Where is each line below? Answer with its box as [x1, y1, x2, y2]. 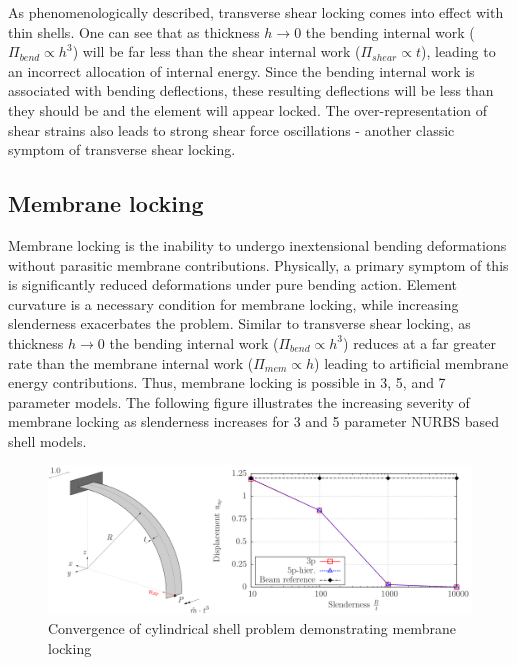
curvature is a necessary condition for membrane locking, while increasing [8, 293, 459, 314]
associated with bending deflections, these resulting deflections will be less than [8, 80, 494, 101]
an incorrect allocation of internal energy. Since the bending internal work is [8, 60, 475, 81]
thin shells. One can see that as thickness [8, 21, 260, 42]
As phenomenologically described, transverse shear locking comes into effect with [8, 2, 504, 22]
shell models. [8, 430, 87, 451]
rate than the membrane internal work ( [8, 352, 254, 373]
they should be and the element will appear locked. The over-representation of [8, 99, 488, 120]
